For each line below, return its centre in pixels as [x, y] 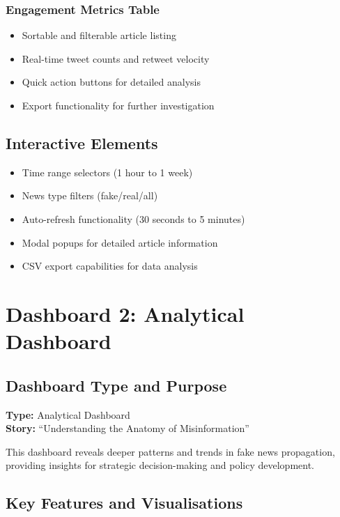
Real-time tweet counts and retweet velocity [116, 58]
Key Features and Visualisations [124, 503]
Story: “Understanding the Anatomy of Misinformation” [127, 428]
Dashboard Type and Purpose [116, 385]
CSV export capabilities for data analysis [110, 266]
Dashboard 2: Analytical [125, 313]
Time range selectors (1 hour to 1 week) [107, 172]
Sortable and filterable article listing [99, 35]
